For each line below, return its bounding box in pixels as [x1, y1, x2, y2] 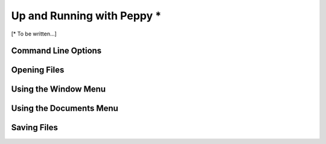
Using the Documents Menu [11, 103, 119, 114]
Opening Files [11, 65, 65, 75]
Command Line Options [11, 46, 102, 56]
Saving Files [11, 122, 59, 133]
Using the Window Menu [11, 84, 106, 95]
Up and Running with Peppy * [11, 9, 162, 22]
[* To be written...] [11, 30, 57, 37]
